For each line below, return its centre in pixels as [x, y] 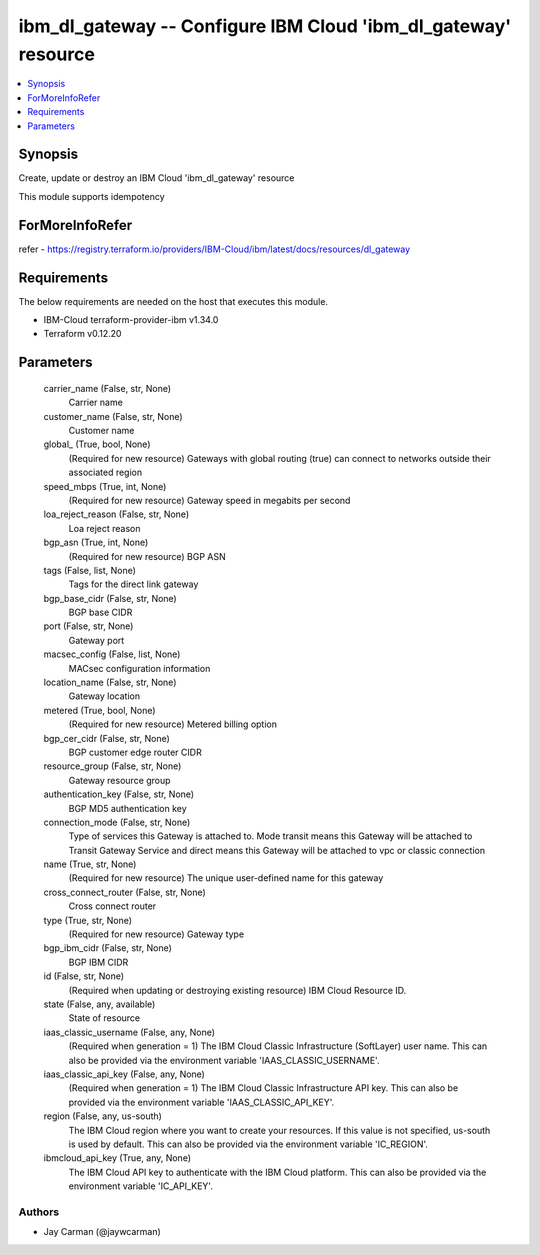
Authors [39, 1212]
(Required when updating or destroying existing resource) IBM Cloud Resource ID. [237, 990]
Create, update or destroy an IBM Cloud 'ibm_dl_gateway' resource [156, 178]
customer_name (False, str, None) [113, 416]
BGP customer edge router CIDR [135, 752]
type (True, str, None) [88, 920]
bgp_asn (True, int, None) [96, 542]
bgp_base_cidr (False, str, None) [110, 598]
